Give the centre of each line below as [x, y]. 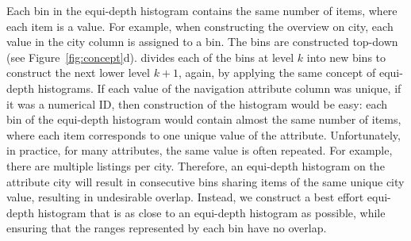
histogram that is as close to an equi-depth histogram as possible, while [211, 212]
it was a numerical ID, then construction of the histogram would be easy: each [197, 103]
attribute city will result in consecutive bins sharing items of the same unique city [205, 181]
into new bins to [346, 57]
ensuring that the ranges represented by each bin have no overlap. [167, 228]
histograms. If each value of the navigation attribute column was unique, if [219, 88]
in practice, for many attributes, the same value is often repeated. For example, [200, 150]
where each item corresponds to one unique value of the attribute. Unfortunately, [204, 134]
